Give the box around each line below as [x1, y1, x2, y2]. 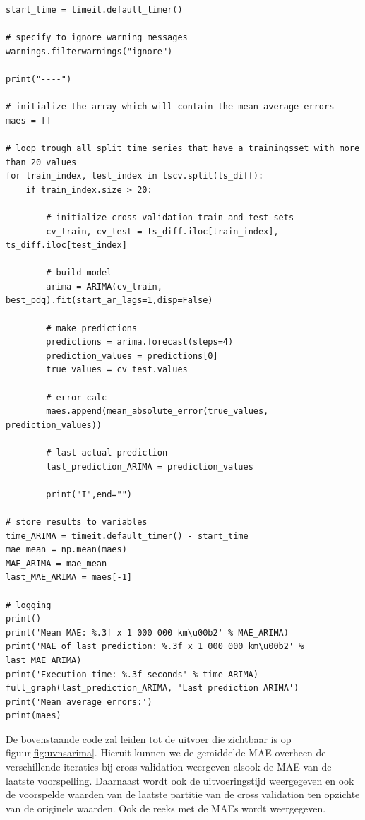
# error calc [46, 392, 107, 403]
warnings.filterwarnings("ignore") [6, 46, 173, 57]
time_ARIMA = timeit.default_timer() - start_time [6, 530, 249, 541]
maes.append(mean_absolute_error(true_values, [46, 406, 269, 417]
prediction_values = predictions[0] [46, 350, 218, 361]
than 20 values [6, 157, 77, 167]
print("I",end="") [46, 489, 132, 499]
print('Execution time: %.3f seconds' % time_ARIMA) [6, 669, 258, 679]
